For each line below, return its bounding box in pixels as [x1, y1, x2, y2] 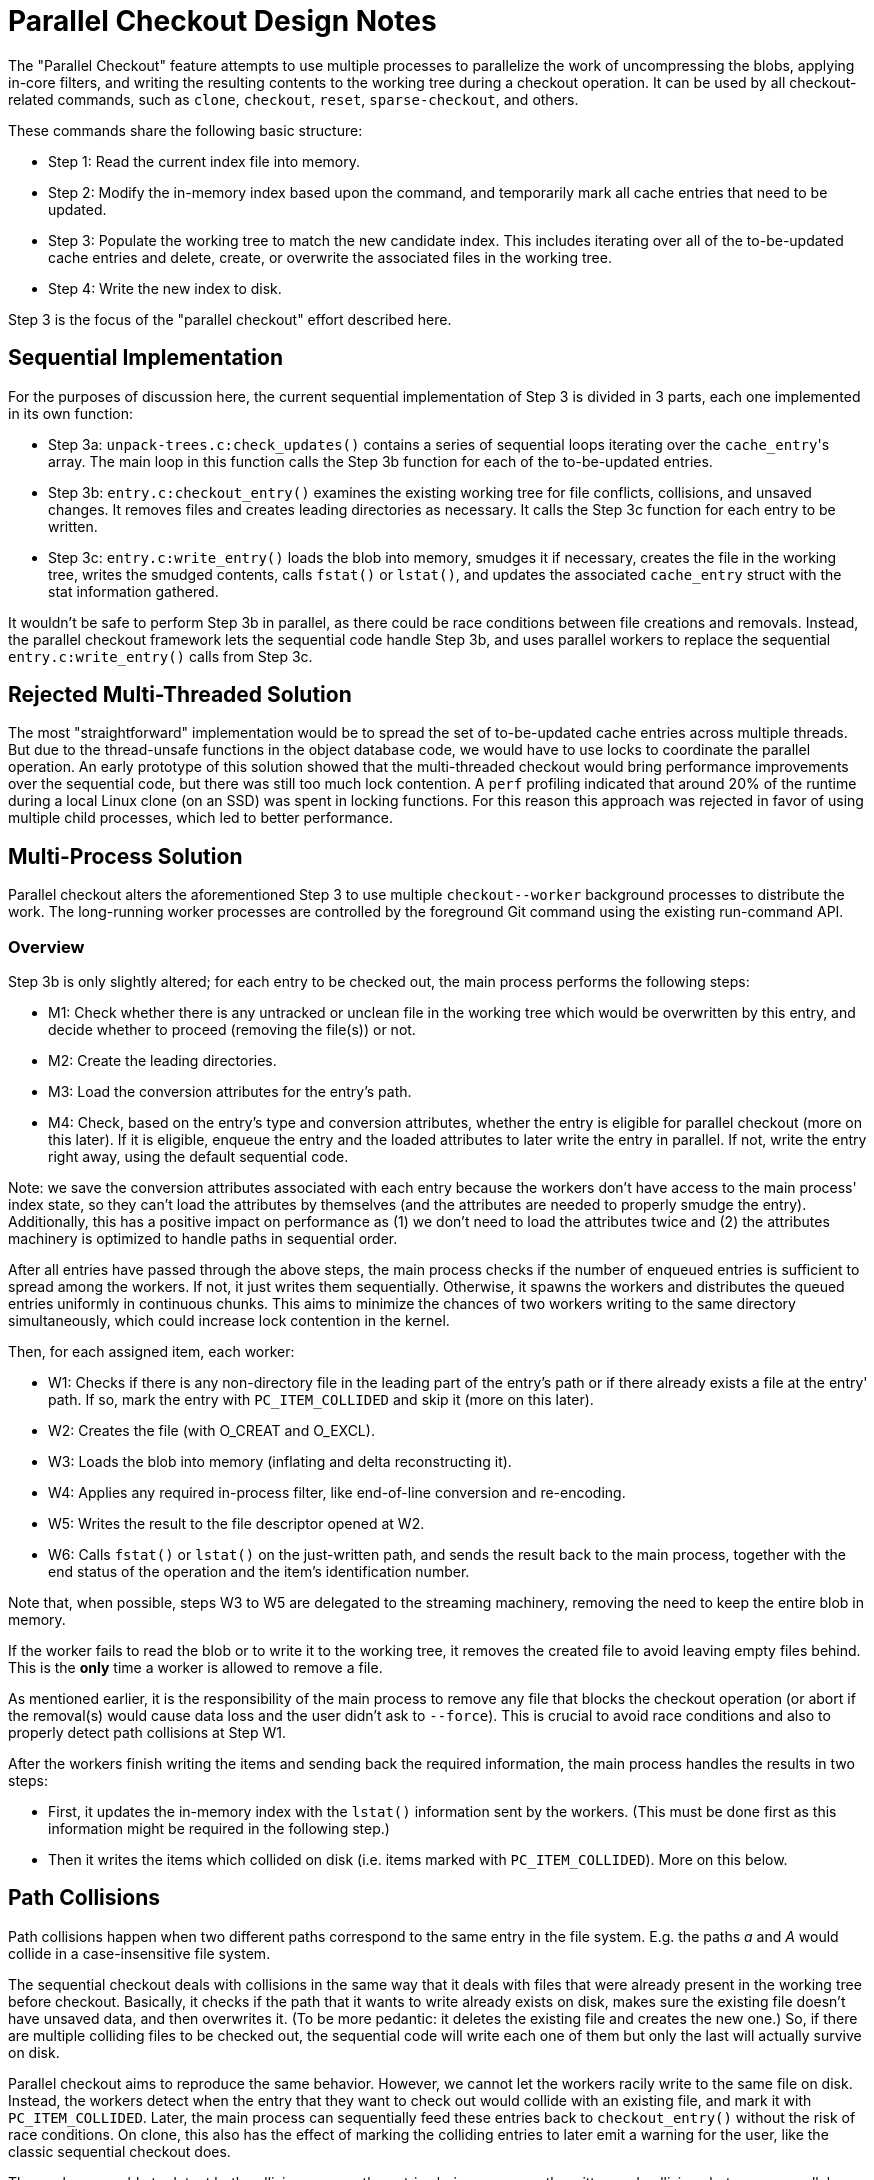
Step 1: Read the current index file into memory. [48, 152, 360, 170]
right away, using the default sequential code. [48, 1148, 349, 1166]
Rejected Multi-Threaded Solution [8, 682, 352, 708]
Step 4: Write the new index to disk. [48, 279, 282, 297]
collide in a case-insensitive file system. [8, 1944, 271, 1962]
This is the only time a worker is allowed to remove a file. [8, 1659, 383, 1677]
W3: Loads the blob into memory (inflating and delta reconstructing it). [48, 1453, 512, 1471]
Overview [8, 936, 85, 957]
